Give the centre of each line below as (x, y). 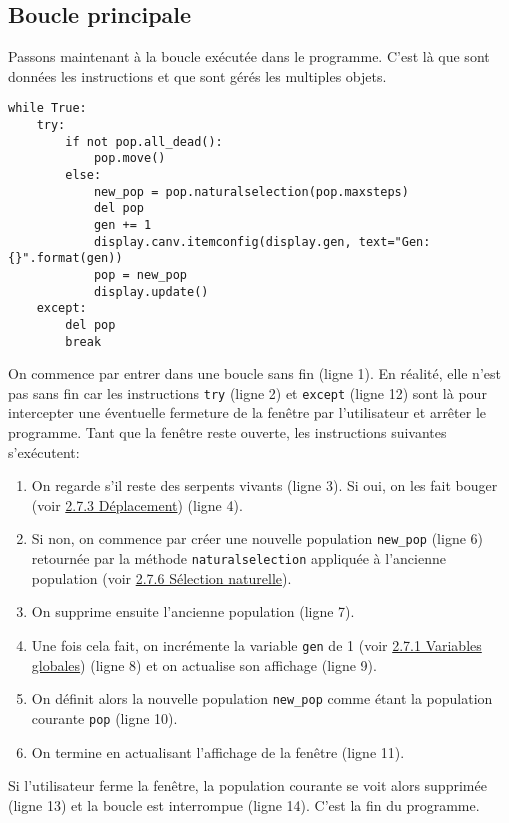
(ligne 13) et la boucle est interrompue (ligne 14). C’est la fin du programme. (244, 804)
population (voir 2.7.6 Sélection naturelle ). (161, 577)
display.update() (151, 291)
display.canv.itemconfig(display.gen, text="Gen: (262, 241)
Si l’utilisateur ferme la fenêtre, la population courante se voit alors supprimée (247, 785)
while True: (47, 108)
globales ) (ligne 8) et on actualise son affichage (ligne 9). (204, 664)
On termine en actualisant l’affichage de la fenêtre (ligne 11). (218, 751)
